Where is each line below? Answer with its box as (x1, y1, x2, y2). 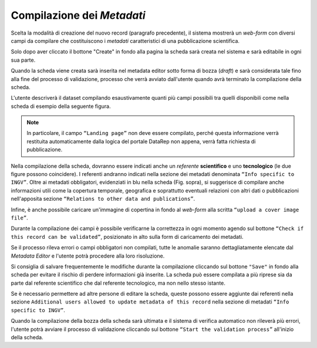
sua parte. (11, 56, 36, 63)
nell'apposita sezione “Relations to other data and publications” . (11, 195, 195, 202)
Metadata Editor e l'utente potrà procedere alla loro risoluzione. (11, 252, 165, 259)
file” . (11, 214, 29, 221)
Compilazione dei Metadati (11, 9, 146, 22)
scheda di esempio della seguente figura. (11, 103, 111, 110)
